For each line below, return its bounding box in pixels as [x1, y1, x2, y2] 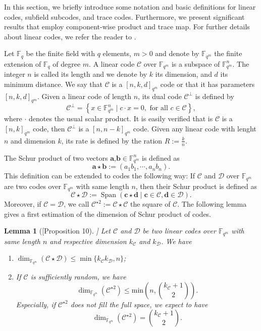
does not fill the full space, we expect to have [70, 299, 208, 309]
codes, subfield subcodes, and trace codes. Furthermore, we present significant [4, 11, 245, 22]
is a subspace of [171, 58, 220, 69]
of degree [53, 58, 81, 69]
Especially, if [16, 299, 56, 309]
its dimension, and [155, 69, 212, 79]
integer [4, 69, 25, 79]
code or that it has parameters [160, 78, 255, 89]
